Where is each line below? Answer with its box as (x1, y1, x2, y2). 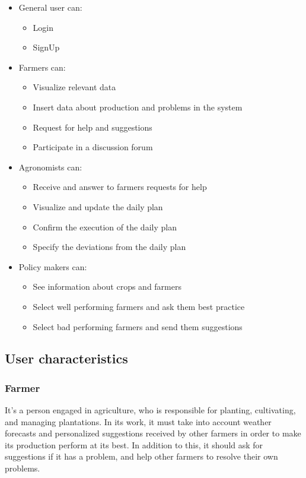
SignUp (33, 41, 60, 53)
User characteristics (5, 349, 128, 368)
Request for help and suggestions (33, 121, 152, 133)
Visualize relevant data (33, 81, 116, 93)
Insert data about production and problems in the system (33, 100, 243, 113)
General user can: (18, 1, 82, 13)
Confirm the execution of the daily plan (33, 220, 177, 233)
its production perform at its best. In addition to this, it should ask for (5, 438, 263, 451)
